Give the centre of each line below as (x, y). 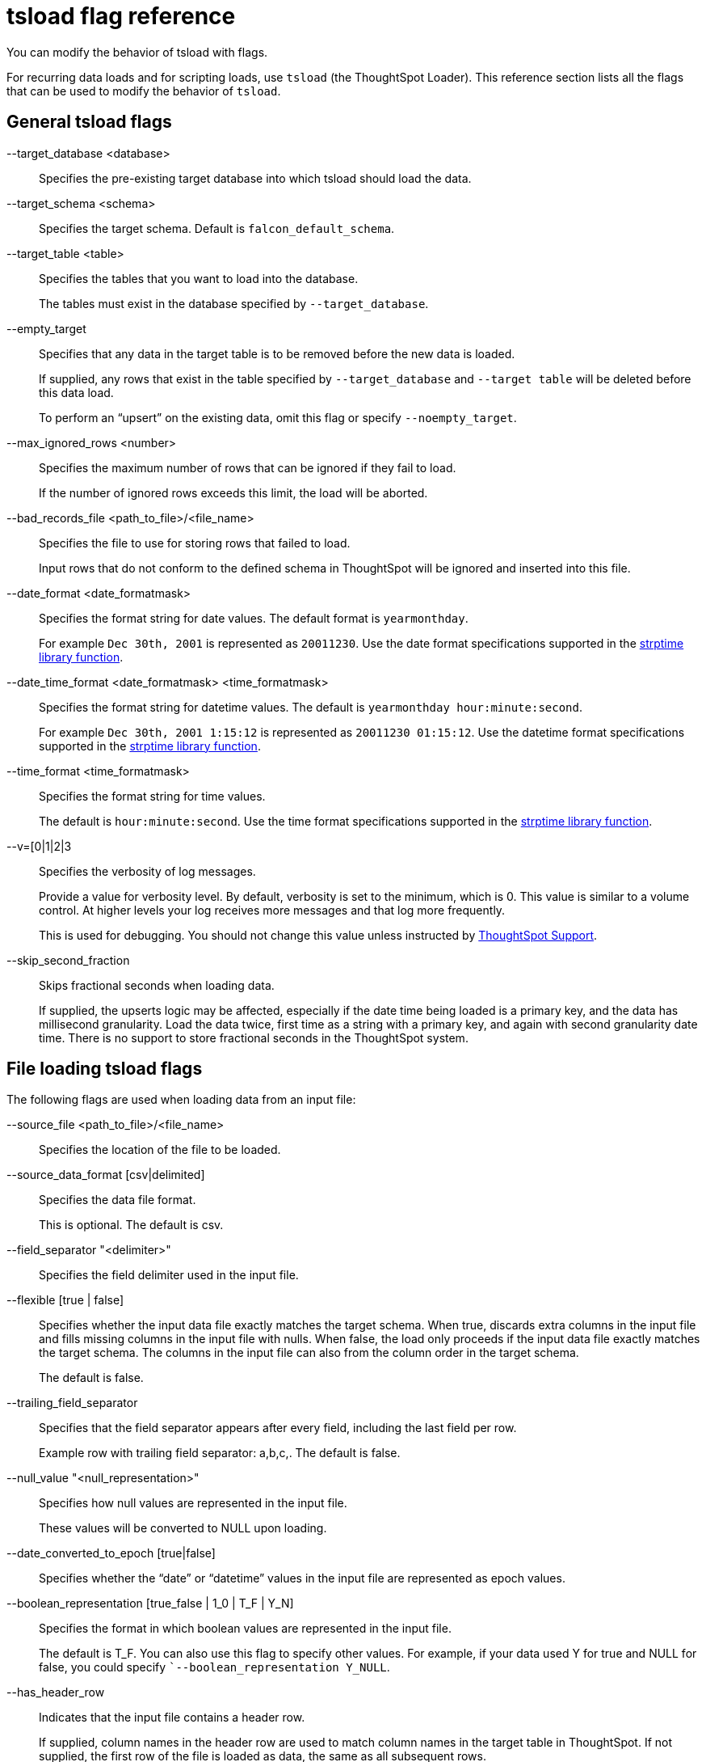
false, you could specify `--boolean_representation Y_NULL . (214, 1667)
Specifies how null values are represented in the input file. (193, 1503)
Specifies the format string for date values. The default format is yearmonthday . (254, 618)
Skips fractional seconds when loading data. (157, 985)
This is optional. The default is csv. (131, 1225)
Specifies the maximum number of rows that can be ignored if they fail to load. (248, 467)
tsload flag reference (121, 16)
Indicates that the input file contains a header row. (172, 1718)
